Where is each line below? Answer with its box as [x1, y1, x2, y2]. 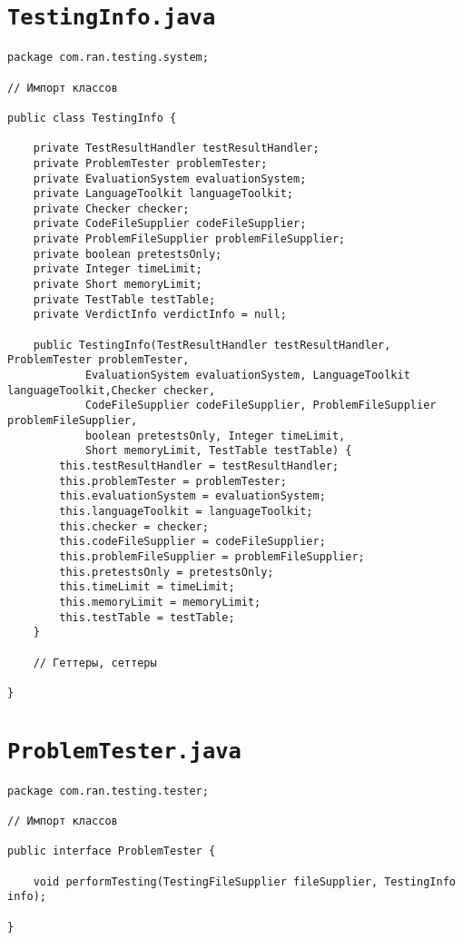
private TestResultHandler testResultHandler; [33, 142, 320, 155]
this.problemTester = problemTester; [59, 474, 287, 488]
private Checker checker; [33, 202, 190, 215]
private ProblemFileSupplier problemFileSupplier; [33, 233, 346, 246]
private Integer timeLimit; [33, 262, 202, 276]
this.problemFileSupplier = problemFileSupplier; [59, 549, 365, 563]
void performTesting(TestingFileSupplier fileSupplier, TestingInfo [33, 875, 456, 888]
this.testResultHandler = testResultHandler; [59, 459, 340, 472]
